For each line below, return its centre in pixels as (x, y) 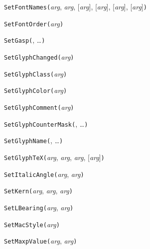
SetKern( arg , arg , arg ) (38, 191)
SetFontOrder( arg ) (34, 23)
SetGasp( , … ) (25, 40)
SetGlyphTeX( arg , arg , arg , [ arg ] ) (54, 157)
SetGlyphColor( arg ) (36, 90)
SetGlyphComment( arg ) (39, 107)
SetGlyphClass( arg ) (36, 73)
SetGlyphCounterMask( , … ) (46, 124)
